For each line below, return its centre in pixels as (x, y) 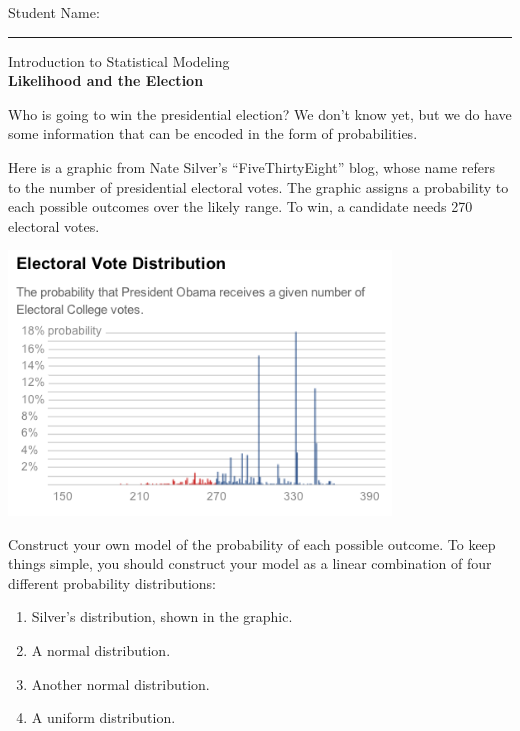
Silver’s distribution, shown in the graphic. (162, 616)
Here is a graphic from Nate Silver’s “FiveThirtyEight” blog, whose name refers (252, 166)
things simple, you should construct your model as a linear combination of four (250, 563)
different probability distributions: (112, 582)
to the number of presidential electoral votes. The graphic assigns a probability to (258, 186)
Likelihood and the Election (106, 80)
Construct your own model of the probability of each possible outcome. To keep (252, 543)
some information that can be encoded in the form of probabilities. (213, 133)
